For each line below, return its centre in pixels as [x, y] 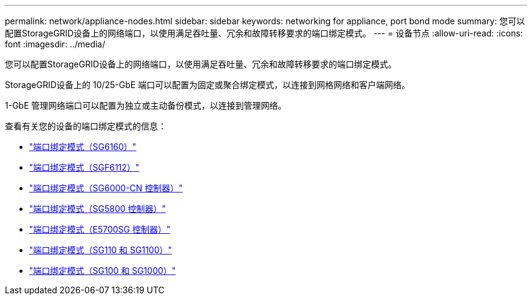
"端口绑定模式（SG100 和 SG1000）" [103, 271]
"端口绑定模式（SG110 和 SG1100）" [101, 250]
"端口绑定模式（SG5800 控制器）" [98, 209]
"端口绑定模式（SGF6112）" [84, 167]
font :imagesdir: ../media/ [55, 44]
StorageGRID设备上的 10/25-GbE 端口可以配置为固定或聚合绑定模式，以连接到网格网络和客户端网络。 [208, 85]
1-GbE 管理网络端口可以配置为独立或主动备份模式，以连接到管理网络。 [146, 105]
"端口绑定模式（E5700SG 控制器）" [100, 229]
